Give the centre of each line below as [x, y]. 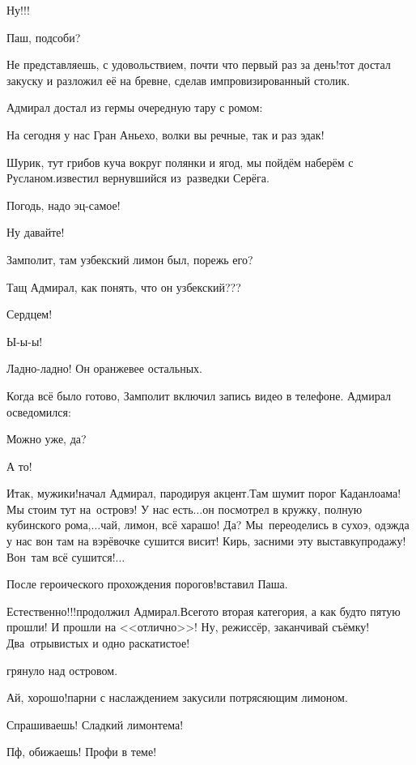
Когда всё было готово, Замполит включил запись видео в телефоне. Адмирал [199, 395]
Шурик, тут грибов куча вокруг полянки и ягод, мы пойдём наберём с [180, 162]
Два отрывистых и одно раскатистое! [98, 643]
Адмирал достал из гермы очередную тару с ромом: [135, 107]
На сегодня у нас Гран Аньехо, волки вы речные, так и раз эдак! [166, 134]
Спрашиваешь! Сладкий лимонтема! [95, 724]
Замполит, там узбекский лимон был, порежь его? [130, 259]
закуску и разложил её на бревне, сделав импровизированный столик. [178, 80]
